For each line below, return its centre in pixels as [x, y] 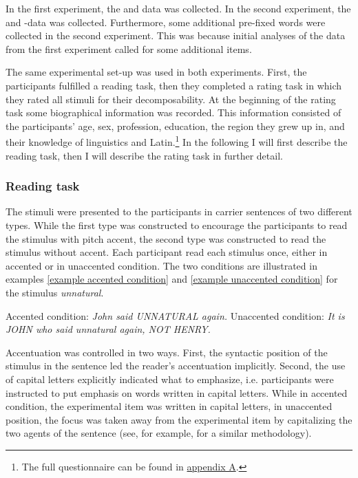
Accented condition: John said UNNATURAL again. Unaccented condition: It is [175, 315]
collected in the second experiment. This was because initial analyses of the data [176, 35]
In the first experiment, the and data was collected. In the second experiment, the [178, 8]
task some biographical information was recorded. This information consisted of [173, 112]
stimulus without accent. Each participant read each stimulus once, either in [167, 252]
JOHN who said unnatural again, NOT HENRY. [108, 329]
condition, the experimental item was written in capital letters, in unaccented [169, 406]
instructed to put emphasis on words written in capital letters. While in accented [177, 392]
